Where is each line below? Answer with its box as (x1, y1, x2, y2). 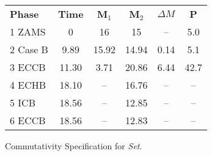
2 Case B (10, 42, 48, 56)
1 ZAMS (10, 24, 46, 39)
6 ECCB (10, 113, 46, 127)
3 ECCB (10, 60, 46, 74)
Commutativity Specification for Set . (5, 139, 142, 152)
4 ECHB (10, 78, 46, 92)
